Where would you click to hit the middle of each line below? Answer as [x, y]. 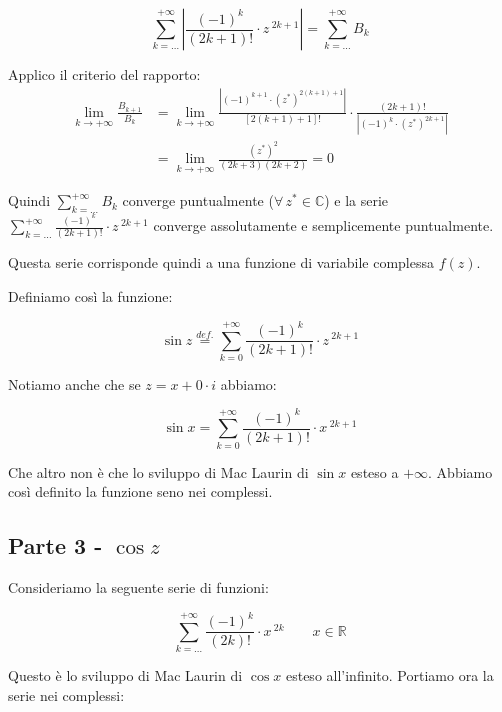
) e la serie [356, 200]
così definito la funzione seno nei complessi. [140, 491]
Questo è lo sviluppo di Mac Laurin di [125, 675]
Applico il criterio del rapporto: [104, 74]
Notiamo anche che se [74, 383]
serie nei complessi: [66, 694]
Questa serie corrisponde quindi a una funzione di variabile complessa [221, 262]
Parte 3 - [55, 545]
